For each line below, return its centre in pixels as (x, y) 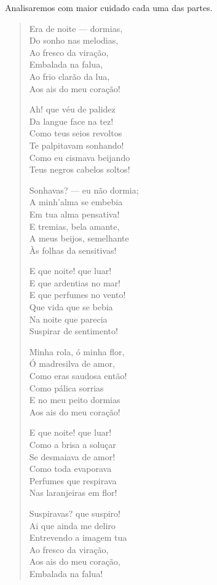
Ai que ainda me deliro (72, 525)
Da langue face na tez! (71, 121)
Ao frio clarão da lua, (69, 76)
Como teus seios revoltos (76, 133)
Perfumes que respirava (73, 480)
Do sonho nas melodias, (74, 40)
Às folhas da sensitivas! (73, 250)
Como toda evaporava (70, 469)
